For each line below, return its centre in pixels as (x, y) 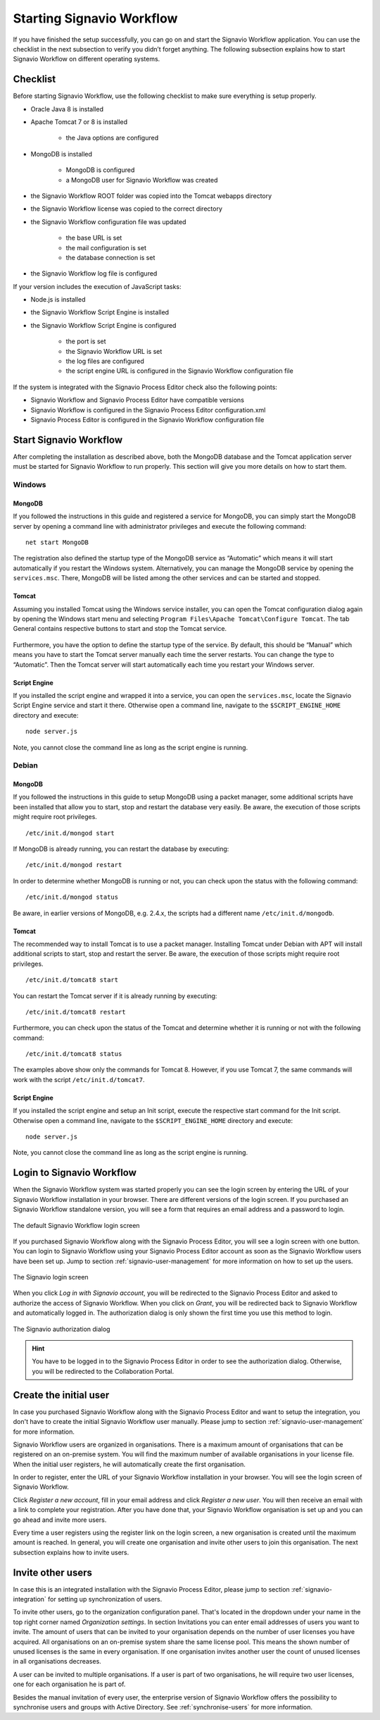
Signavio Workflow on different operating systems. (87, 59)
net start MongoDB (57, 542)
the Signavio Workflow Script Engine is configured (103, 325)
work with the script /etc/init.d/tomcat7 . (79, 1079)
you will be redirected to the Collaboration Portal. (103, 1371)
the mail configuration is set (106, 247)
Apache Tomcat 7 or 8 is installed (79, 122)
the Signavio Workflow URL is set (114, 351)
